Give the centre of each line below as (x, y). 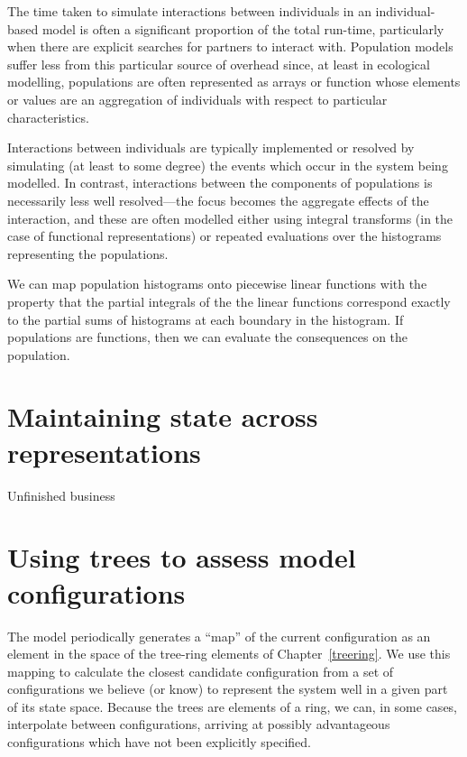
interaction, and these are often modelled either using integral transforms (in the (230, 218)
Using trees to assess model (182, 557)
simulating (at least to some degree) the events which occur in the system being (228, 165)
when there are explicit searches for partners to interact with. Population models (230, 46)
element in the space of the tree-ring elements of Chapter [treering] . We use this (229, 654)
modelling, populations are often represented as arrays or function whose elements (234, 82)
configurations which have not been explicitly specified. (159, 742)
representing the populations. (88, 253)
